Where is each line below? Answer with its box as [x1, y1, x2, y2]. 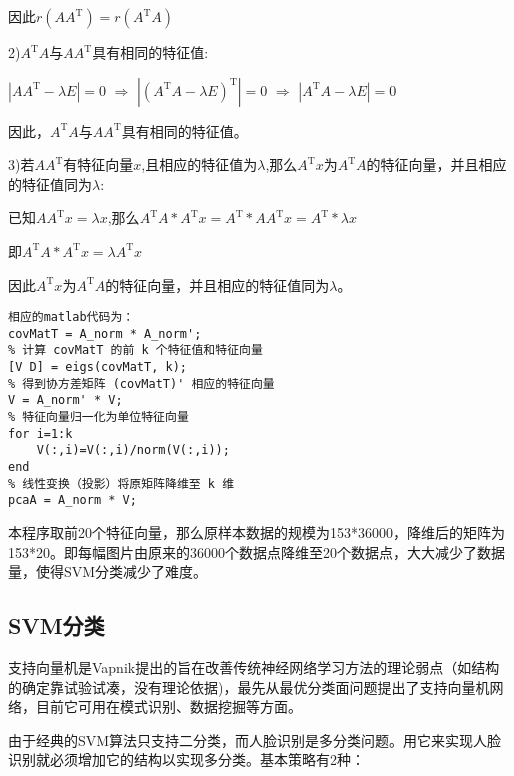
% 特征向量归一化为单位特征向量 [8, 410, 189, 425]
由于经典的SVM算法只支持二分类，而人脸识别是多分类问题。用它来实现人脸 [8, 729, 502, 750]
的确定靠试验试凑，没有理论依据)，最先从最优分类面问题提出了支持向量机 [8, 676, 490, 697]
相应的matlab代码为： [8, 310, 135, 325]
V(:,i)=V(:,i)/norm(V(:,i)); [36, 443, 230, 458]
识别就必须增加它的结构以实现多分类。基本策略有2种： [8, 749, 365, 770]
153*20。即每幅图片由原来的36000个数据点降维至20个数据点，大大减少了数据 [8, 541, 505, 562]
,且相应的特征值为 [141, 154, 258, 175]
